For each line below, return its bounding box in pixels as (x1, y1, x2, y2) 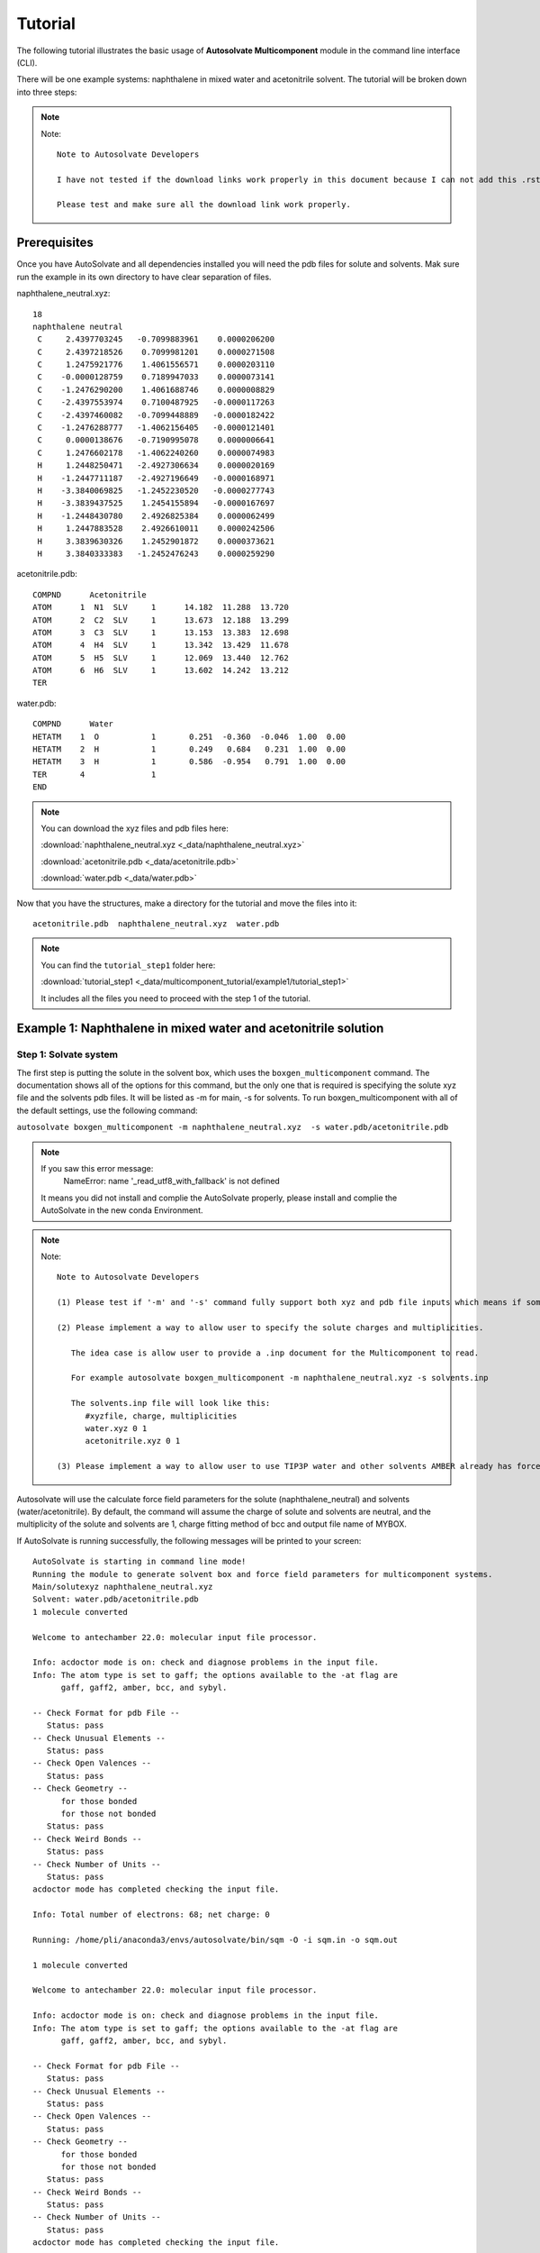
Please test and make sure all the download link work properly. (57, 199, 351, 210)
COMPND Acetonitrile (32, 589, 148, 599)
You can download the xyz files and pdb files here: (40, 823, 229, 834)
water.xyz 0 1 (85, 1424, 148, 1434)
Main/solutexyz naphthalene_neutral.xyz (32, 1582, 213, 1592)
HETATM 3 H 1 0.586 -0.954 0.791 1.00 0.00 (32, 757, 346, 767)
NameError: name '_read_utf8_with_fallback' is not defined (63, 1176, 281, 1187)
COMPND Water (32, 719, 114, 729)
